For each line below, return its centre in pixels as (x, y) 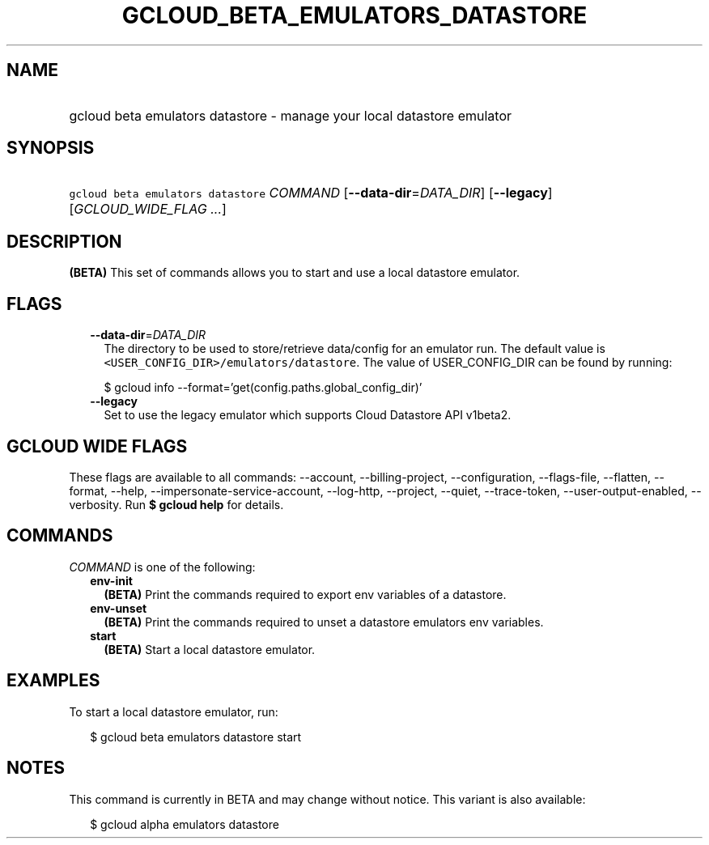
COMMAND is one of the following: (162, 567)
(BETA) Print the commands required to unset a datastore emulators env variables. (324, 622)
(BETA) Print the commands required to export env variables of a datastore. (305, 594)
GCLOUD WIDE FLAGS (97, 446)
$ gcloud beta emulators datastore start (196, 737)
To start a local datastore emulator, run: (174, 711)
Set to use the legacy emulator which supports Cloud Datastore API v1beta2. (308, 415)
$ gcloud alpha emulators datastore (185, 824)
